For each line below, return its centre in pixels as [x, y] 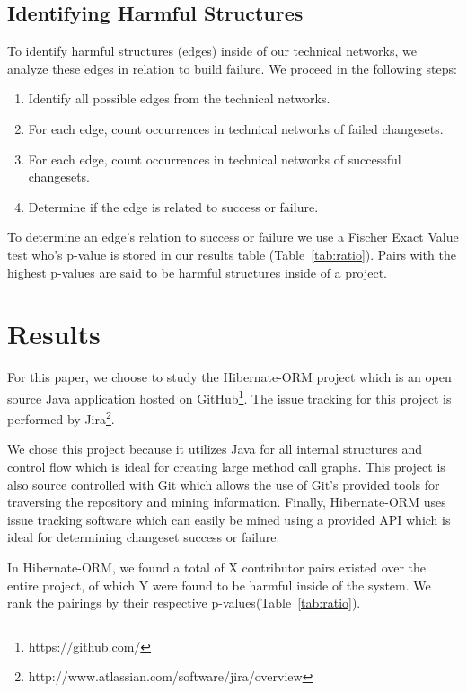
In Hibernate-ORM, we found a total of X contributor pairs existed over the [217, 567]
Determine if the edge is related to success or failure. [173, 206]
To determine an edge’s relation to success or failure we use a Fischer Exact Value [233, 237]
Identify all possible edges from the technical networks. [179, 98]
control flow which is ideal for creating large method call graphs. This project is [226, 466]
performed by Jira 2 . [61, 417]
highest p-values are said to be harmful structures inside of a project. [197, 272]
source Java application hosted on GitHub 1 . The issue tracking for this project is [229, 396]
